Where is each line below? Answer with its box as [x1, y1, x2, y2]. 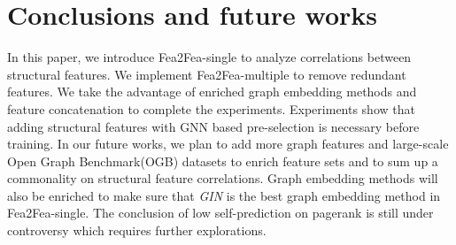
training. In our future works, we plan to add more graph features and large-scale [7, 134, 449, 153]
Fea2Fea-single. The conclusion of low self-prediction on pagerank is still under [7, 203, 434, 222]
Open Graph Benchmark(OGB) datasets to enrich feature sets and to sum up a [7, 151, 438, 170]
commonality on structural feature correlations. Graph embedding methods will [7, 169, 438, 188]
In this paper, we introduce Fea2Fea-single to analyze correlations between [7, 48, 412, 66]
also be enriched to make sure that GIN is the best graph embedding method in [7, 186, 441, 204]
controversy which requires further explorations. [7, 221, 267, 240]
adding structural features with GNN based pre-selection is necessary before [7, 117, 420, 135]
